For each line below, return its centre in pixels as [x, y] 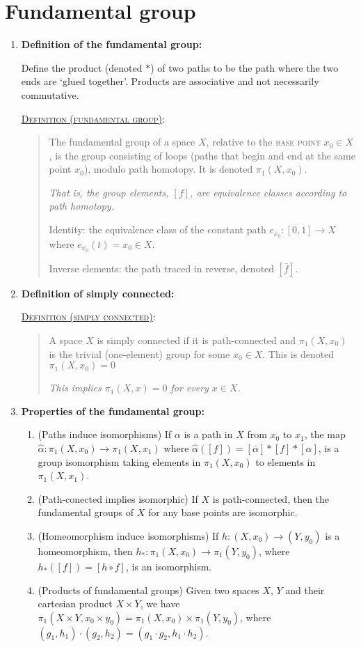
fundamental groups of [86, 512]
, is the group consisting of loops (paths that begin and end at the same [202, 155]
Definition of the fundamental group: [112, 44]
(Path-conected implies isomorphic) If [118, 498]
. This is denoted [298, 353]
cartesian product [75, 603]
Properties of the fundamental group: [113, 411]
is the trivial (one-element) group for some [139, 353]
